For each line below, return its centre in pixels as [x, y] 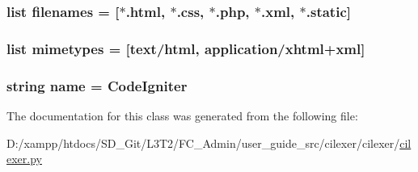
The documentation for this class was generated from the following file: [182, 115]
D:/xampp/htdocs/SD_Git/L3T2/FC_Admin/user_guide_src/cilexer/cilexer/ [203, 143]
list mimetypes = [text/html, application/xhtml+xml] [186, 48]
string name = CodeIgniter [97, 85]
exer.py [24, 159]
